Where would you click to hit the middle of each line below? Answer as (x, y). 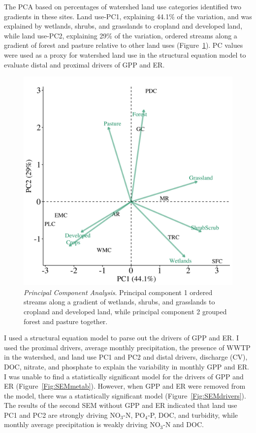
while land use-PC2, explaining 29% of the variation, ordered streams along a (121, 35)
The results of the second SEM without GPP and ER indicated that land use (121, 405)
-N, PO (134, 415)
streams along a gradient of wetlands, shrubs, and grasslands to (119, 302)
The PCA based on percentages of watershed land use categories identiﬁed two (123, 6)
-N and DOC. (183, 424)
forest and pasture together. (66, 321)
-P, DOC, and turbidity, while (193, 415)
